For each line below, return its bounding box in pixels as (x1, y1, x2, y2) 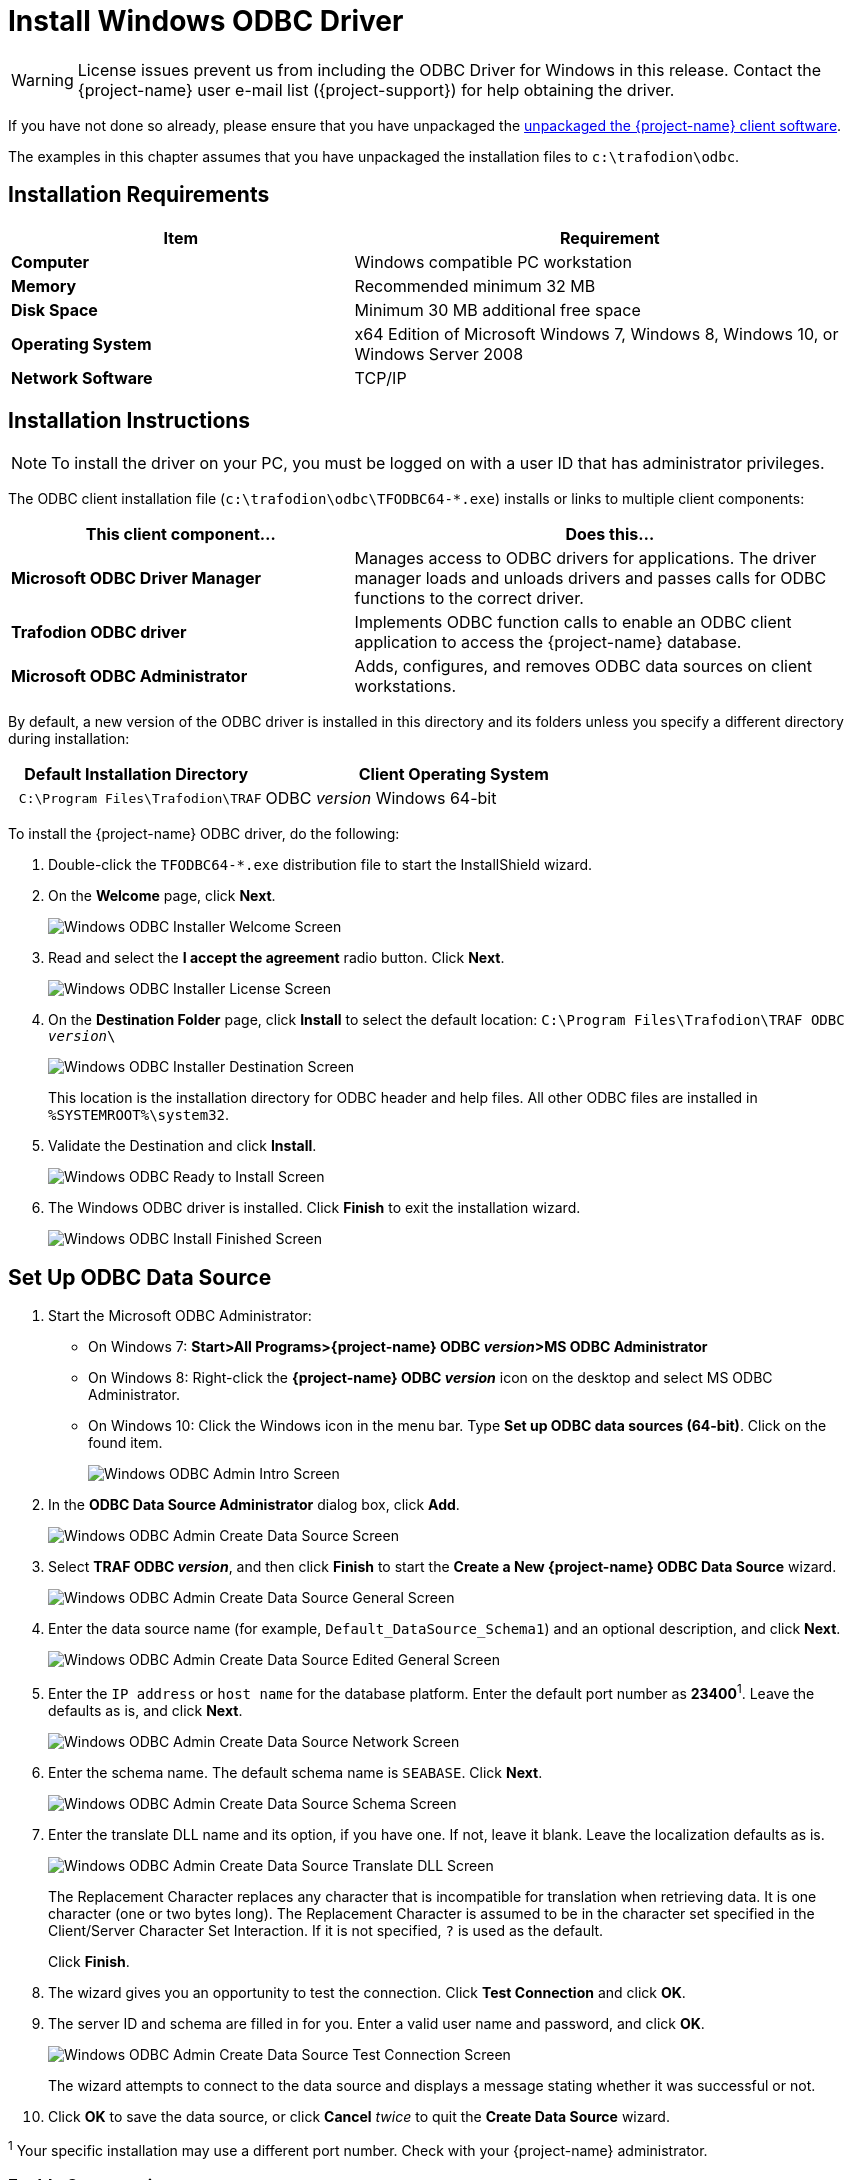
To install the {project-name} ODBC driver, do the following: (8, 825, 400, 843)
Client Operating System (358, 764, 549, 785)
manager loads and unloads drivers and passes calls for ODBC (354, 568, 827, 589)
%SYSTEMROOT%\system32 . (48, 1106, 230, 1124)
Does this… (565, 524, 655, 545)
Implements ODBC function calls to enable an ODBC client (354, 612, 792, 633)
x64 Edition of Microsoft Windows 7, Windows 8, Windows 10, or (354, 323, 839, 344)
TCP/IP (354, 367, 407, 388)
